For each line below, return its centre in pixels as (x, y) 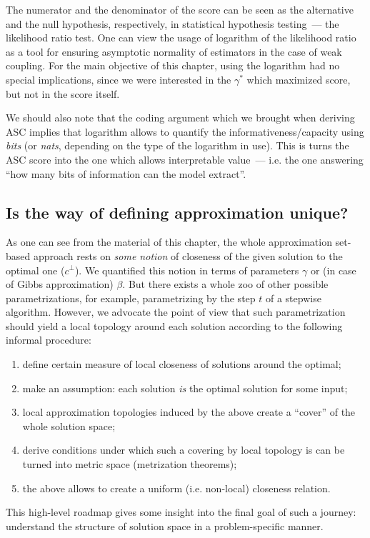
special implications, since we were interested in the (119, 79)
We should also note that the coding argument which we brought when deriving (180, 118)
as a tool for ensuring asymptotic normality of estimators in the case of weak (174, 51)
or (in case (333, 270)
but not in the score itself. (63, 93)
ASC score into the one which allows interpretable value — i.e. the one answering (185, 159)
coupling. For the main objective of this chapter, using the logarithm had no (173, 65)
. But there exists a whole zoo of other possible (225, 284)
